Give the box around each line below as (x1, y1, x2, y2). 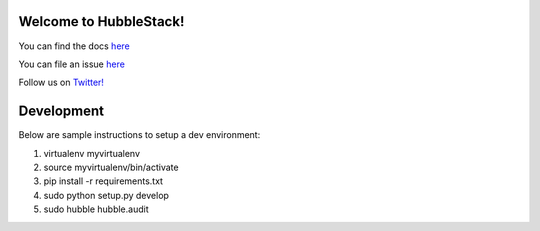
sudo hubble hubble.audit (43, 203, 149, 215)
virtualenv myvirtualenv (43, 147, 140, 159)
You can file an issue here (18, 58, 125, 70)
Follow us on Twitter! (18, 76, 105, 89)
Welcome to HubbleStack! (18, 13, 185, 30)
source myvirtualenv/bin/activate (43, 161, 179, 173)
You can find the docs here (18, 40, 130, 52)
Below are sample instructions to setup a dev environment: (18, 129, 261, 141)
